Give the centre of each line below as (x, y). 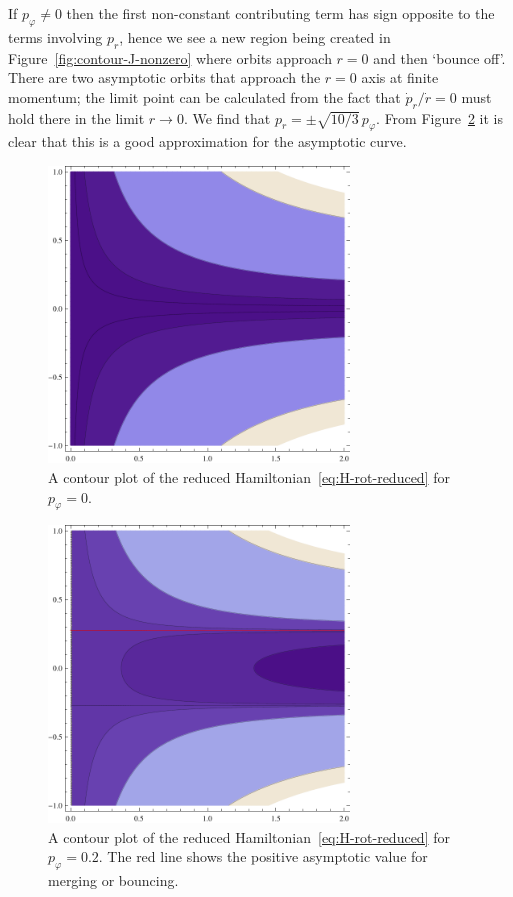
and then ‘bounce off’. (439, 57)
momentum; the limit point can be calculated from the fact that (204, 96)
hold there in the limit (76, 117)
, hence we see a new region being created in (255, 36)
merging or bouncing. (113, 879)
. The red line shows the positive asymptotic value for (263, 856)
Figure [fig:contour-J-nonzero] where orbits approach (170, 57)
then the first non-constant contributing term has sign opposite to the (280, 13)
